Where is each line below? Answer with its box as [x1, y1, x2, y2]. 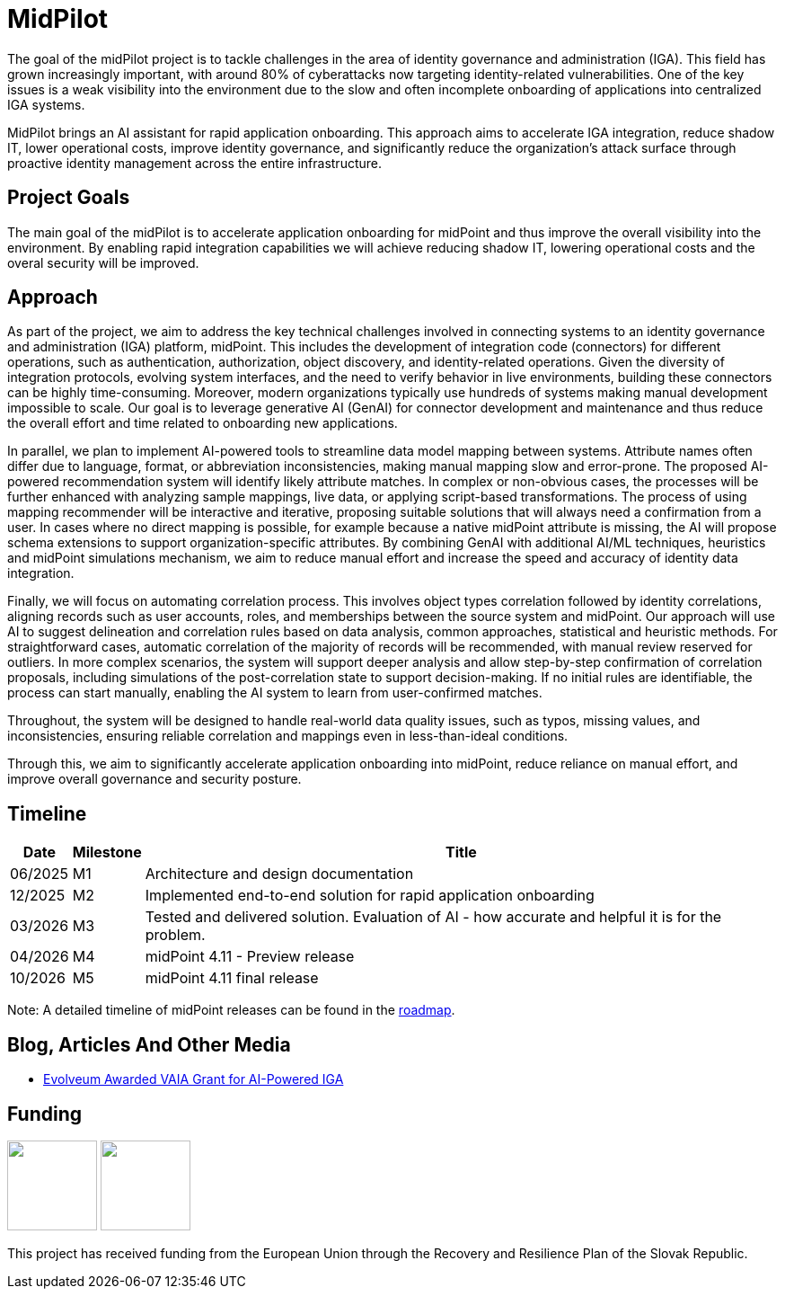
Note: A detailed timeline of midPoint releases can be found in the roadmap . [7, 1002, 455, 1018]
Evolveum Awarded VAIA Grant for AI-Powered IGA [43, 1071, 344, 1087]
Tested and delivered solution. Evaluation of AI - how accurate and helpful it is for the [145, 908, 722, 927]
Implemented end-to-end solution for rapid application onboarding [145, 886, 595, 905]
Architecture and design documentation [145, 865, 414, 883]
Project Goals [7, 186, 130, 209]
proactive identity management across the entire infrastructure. [7, 155, 383, 171]
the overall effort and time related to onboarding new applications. [7, 415, 398, 431]
